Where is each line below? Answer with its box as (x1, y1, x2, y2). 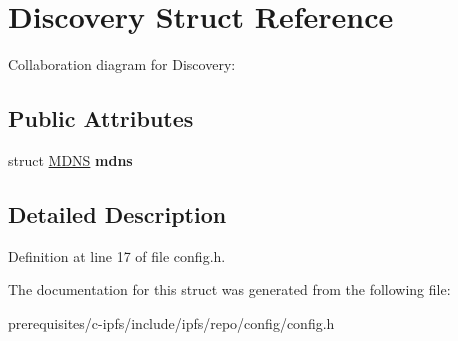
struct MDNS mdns (8, 149, 133, 170)
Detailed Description (8, 198, 227, 229)
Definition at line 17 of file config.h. (8, 245, 226, 266)
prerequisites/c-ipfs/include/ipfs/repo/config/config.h (8, 312, 335, 333)
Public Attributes (8, 103, 194, 134)
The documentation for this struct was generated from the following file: (8, 279, 451, 300)
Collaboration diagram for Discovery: (8, 54, 236, 75)
